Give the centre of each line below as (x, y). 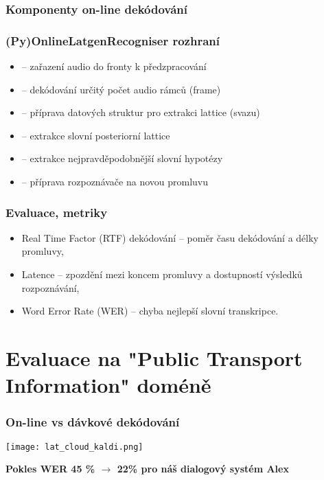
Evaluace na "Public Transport (154, 358)
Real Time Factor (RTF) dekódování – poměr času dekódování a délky (170, 237)
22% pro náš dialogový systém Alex (203, 469)
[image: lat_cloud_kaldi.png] (74, 447)
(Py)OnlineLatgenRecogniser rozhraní (113, 40)
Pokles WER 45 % (50, 469)
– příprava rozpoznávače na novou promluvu (115, 182)
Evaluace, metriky (57, 212)
